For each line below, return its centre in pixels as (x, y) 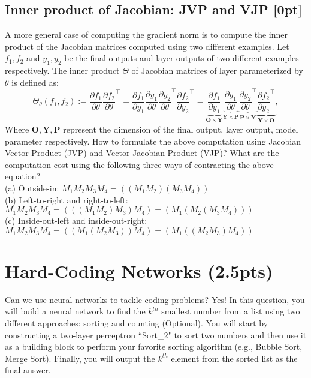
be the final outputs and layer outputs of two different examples (182, 58)
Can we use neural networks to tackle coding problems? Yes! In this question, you (155, 299)
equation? (23, 176)
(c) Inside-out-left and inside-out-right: (76, 220)
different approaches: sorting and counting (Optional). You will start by (137, 323)
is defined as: (35, 82)
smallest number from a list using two (231, 311)
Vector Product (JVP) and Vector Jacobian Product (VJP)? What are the (142, 153)
